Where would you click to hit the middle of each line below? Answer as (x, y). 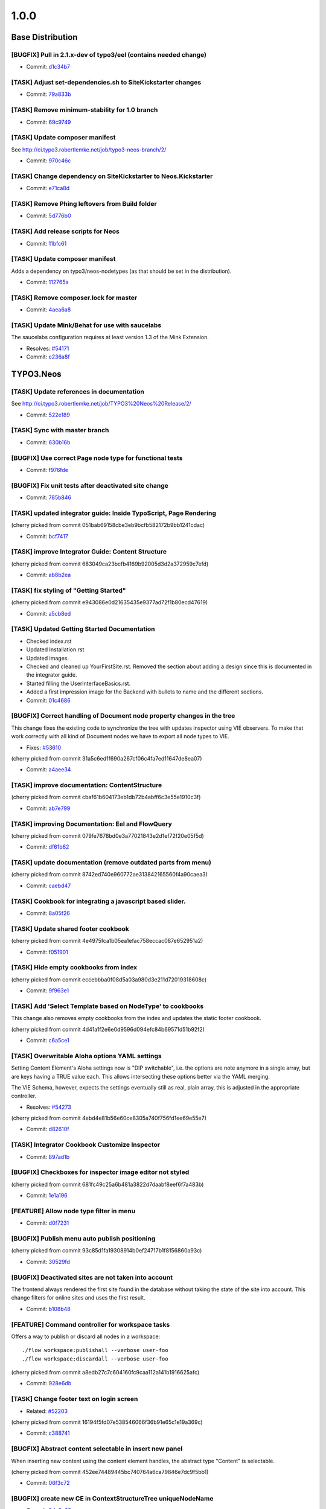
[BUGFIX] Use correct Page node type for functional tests (97, 458)
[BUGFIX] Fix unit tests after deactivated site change (90, 485)
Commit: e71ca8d (48, 188)
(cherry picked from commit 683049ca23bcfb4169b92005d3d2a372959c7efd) (110, 564)
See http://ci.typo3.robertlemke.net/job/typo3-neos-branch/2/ (89, 149)
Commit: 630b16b (48, 442)
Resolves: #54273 (49, 1107)
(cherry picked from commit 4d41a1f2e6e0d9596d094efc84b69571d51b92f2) (108, 1029)
